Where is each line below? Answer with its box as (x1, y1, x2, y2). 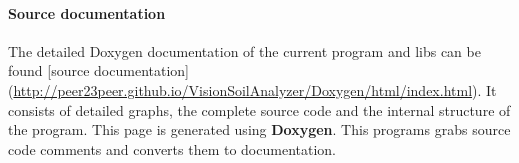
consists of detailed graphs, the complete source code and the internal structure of (8, 99, 511, 120)
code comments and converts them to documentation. (8, 138, 336, 159)
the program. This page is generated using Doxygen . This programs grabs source (8, 119, 511, 140)
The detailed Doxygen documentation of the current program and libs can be (8, 40, 481, 61)
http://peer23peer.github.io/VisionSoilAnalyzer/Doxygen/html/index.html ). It (13, 79, 497, 100)
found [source (8, 60, 90, 81)
